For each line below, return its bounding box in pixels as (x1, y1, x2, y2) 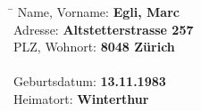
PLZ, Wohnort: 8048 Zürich (13, 37, 175, 56)
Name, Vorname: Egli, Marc (17, 3, 180, 20)
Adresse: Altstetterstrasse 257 (13, 20, 194, 38)
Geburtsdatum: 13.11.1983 (13, 72, 166, 91)
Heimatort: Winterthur (13, 89, 149, 107)
